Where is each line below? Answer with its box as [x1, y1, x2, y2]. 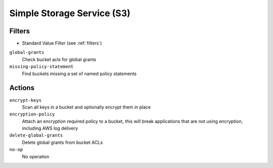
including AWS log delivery [22, 125, 78, 131]
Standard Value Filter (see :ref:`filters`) [22, 40, 102, 46]
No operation [22, 153, 50, 159]
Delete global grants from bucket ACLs [22, 139, 103, 145]
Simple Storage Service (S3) [9, 8, 131, 19]
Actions [9, 84, 35, 92]
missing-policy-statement [9, 64, 74, 70]
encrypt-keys [9, 97, 42, 103]
